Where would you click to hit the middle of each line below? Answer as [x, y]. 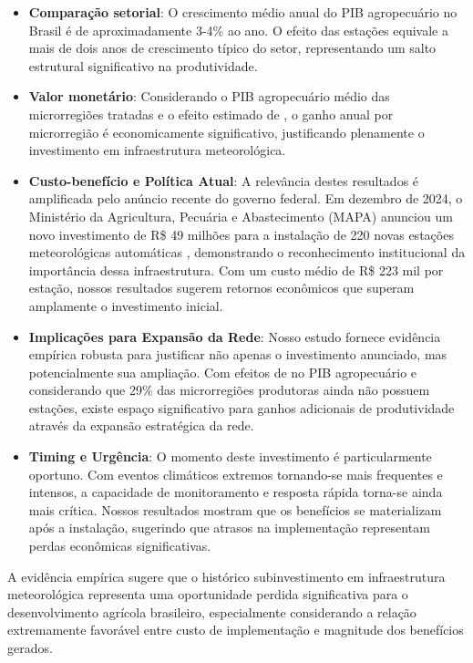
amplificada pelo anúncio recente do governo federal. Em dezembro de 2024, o [246, 198]
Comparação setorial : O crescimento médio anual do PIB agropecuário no [243, 12]
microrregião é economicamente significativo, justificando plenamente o [226, 132]
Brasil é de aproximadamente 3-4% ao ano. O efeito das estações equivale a [238, 30]
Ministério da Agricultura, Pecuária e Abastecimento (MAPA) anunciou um [241, 216]
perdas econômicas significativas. [120, 546]
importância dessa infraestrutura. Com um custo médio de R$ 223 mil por [236, 269]
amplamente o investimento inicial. [126, 305]
